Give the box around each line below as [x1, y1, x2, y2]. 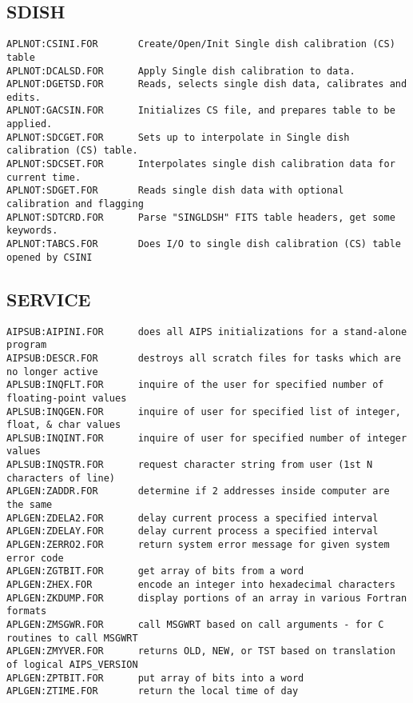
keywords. [6, 225, 58, 237]
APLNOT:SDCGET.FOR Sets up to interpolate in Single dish [6, 131, 350, 143]
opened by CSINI [6, 251, 93, 263]
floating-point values [6, 392, 127, 404]
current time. [6, 171, 81, 183]
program [6, 339, 47, 351]
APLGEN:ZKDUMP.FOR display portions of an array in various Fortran [6, 592, 407, 604]
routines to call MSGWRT [6, 632, 138, 644]
